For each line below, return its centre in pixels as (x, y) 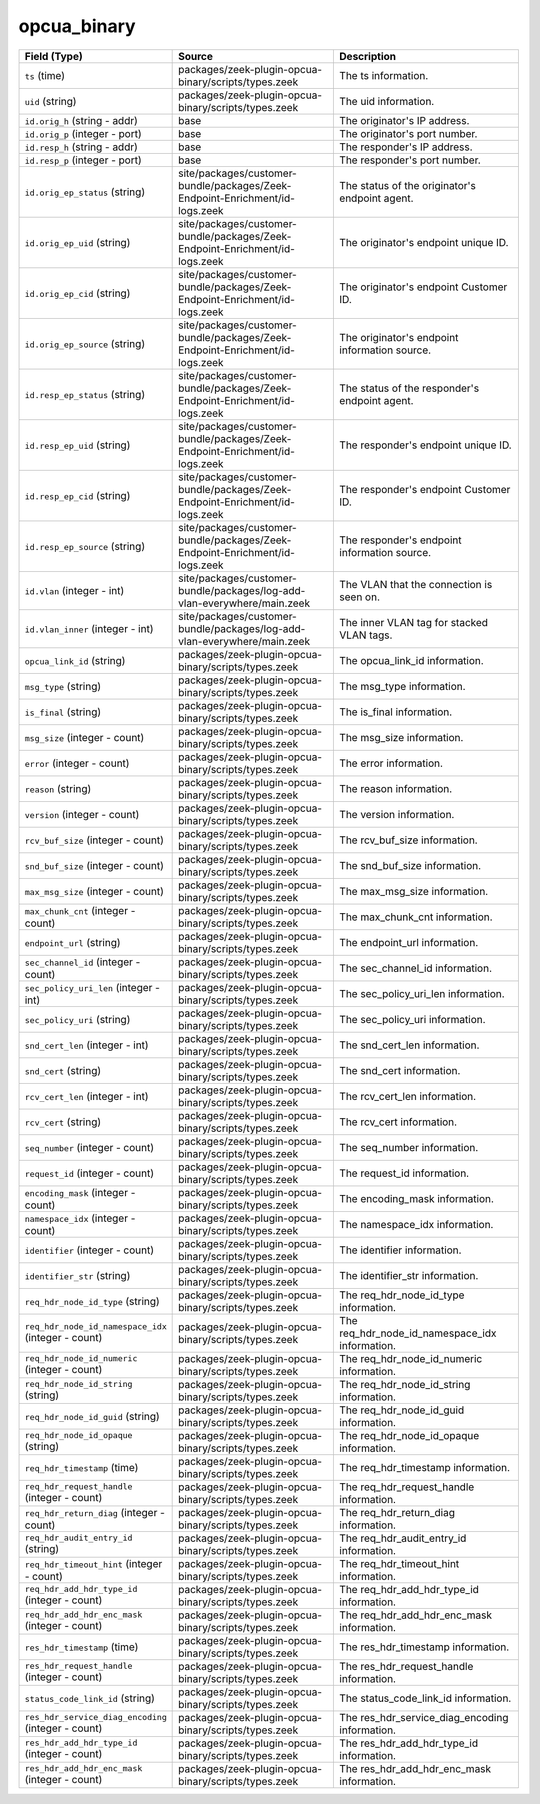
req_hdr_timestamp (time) (81, 1467)
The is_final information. (396, 712)
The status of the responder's (409, 388)
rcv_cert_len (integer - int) (86, 1096)
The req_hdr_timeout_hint (399, 1563)
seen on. (359, 597)
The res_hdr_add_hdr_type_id (409, 1743)
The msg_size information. (401, 737)
